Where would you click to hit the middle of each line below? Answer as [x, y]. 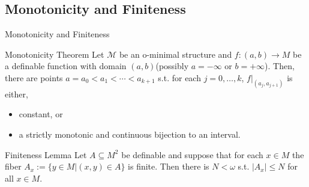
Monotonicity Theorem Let [55, 54]
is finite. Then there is [169, 166]
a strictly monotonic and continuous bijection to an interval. [130, 134]
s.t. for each [179, 77]
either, [16, 93]
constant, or [41, 114]
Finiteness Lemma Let [46, 154]
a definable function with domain [66, 66]
